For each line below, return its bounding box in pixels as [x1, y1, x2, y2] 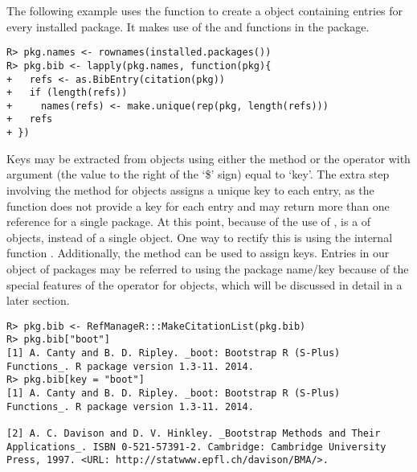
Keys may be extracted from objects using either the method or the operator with [6, 150, 411, 166]
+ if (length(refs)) [6, 87, 128, 99]
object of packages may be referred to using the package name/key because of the [6, 260, 409, 277]
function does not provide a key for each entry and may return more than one [6, 197, 390, 214]
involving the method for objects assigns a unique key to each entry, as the [6, 181, 374, 198]
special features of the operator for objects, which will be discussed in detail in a [6, 276, 403, 293]
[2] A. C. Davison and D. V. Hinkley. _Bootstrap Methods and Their [6, 427, 381, 439]
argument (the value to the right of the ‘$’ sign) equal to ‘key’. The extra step [6, 166, 390, 183]
